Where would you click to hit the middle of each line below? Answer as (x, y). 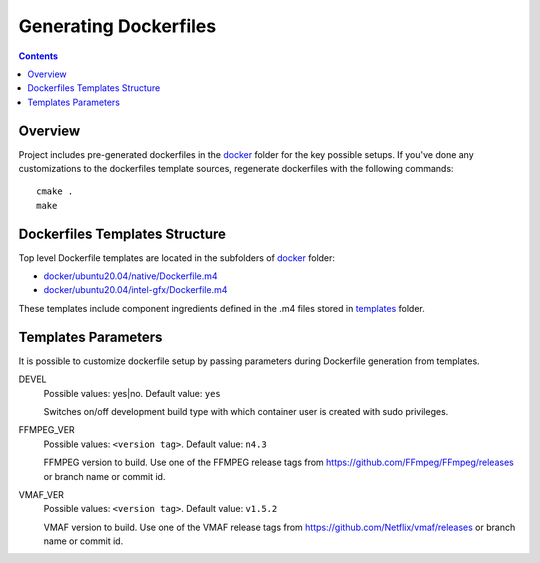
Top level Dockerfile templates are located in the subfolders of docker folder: (176, 257)
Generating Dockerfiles (117, 26)
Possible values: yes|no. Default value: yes (132, 393)
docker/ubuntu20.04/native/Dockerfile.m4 (131, 276)
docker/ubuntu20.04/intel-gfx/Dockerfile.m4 (135, 290)
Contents (38, 56)
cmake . (55, 191)
